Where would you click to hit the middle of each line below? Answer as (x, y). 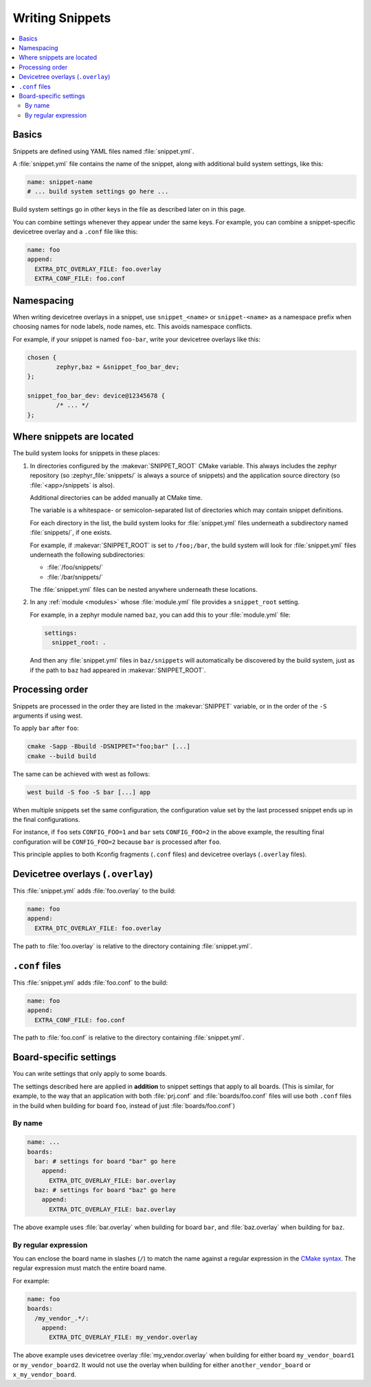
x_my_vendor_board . (45, 1375)
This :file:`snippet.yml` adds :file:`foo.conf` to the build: (90, 983)
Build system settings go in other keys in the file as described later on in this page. (130, 209)
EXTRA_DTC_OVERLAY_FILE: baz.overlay (113, 1209)
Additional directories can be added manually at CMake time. (116, 497)
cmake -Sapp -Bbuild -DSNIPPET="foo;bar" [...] (109, 746)
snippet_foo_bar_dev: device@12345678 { (96, 396)
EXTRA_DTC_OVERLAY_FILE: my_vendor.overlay (123, 1338)
